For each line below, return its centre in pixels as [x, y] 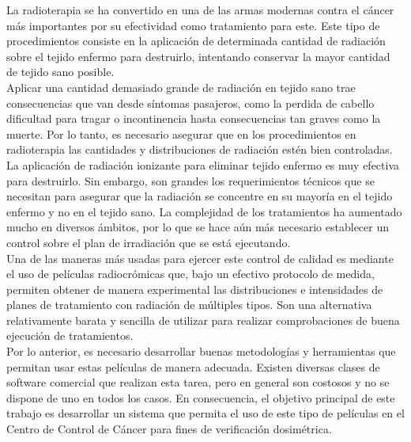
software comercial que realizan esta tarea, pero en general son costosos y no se [198, 382]
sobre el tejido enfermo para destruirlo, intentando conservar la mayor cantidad [198, 56]
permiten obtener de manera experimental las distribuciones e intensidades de [195, 289]
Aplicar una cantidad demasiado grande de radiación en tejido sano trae [181, 87]
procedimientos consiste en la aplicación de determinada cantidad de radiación [196, 41]
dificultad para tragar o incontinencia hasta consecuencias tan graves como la [194, 118]
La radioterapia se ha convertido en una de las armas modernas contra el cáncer [200, 10]
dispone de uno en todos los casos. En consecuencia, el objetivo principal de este [201, 397]
